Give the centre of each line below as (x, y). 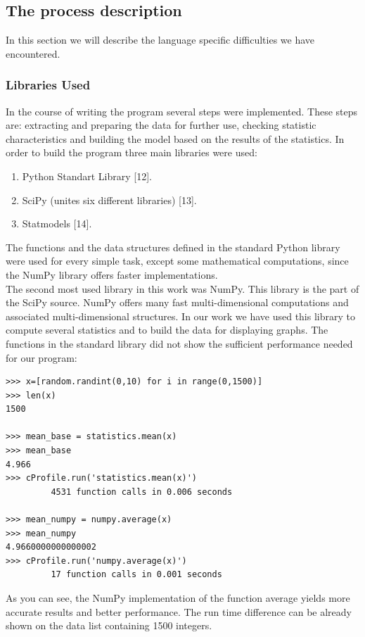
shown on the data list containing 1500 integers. (109, 625)
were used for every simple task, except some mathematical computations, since (177, 261)
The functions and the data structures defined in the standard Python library (173, 247)
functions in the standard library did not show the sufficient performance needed (179, 343)
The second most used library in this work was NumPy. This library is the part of (182, 288)
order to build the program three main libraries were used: (132, 152)
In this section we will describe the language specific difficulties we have (160, 40)
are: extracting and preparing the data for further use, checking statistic (161, 125)
